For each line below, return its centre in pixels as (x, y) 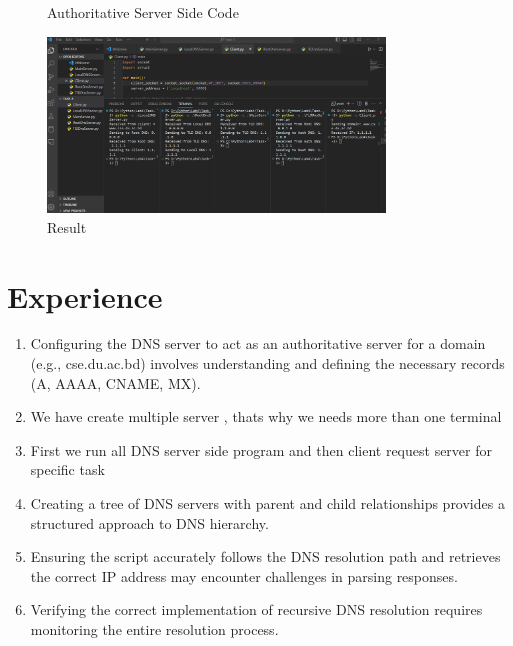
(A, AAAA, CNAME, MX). (115, 382)
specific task (67, 469)
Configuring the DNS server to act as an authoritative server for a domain (258, 343)
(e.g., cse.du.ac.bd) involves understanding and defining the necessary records (267, 363)
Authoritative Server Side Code (143, 12)
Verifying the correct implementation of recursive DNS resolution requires (256, 609)
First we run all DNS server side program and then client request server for (261, 449)
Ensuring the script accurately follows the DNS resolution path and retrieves (265, 556)
